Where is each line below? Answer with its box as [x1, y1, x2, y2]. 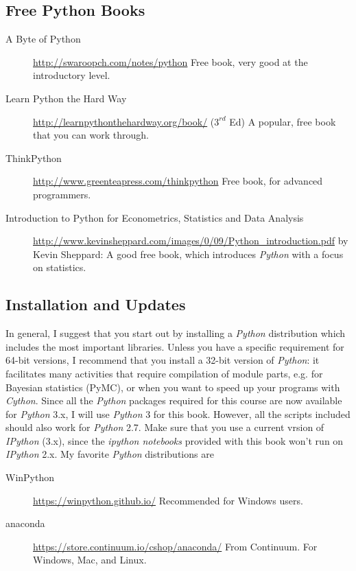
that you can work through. [33, 128, 149, 142]
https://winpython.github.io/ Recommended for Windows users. [33, 493, 303, 507]
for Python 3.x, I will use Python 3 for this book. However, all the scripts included [5, 406, 351, 421]
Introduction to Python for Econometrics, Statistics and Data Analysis [5, 210, 304, 224]
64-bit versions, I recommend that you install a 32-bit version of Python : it [5, 353, 320, 367]
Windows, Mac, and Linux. [33, 552, 147, 567]
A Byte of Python [5, 32, 81, 46]
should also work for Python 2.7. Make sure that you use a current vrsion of [5, 420, 324, 434]
